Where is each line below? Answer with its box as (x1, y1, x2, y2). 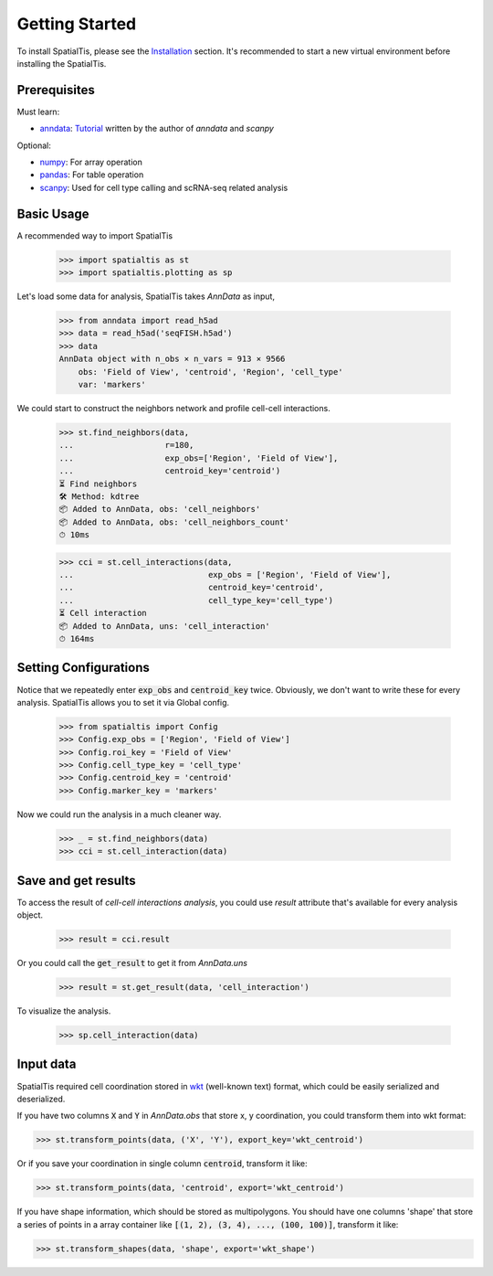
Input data (16, 1057, 77, 1072)
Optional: (16, 140, 52, 151)
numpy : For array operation (39, 156, 143, 168)
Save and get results (16, 873, 136, 888)
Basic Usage (16, 206, 89, 221)
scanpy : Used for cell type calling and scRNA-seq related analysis (39, 182, 288, 193)
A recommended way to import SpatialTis (16, 229, 173, 241)
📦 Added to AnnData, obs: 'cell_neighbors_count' (58, 516, 289, 527)
